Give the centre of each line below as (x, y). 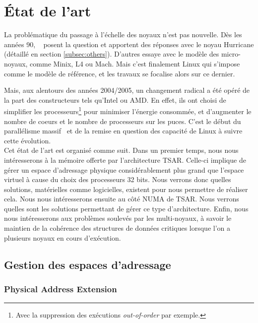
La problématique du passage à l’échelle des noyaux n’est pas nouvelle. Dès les (123, 34)
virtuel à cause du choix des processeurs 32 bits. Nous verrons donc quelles (118, 179)
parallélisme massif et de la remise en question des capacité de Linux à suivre (123, 131)
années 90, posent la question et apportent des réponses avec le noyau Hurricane (129, 44)
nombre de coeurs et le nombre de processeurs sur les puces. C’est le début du (123, 121)
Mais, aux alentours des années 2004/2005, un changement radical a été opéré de (127, 90)
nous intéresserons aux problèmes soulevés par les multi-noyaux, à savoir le (118, 218)
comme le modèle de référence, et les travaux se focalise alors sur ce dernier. (120, 73)
